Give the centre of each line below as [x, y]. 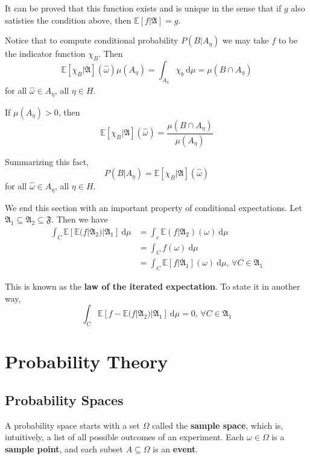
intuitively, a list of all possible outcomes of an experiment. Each [125, 437]
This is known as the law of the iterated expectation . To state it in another [153, 286]
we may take [245, 40]
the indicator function [45, 54]
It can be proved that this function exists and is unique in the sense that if [143, 8]
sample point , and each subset [64, 448]
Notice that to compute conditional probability [92, 40]
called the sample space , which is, [218, 425]
